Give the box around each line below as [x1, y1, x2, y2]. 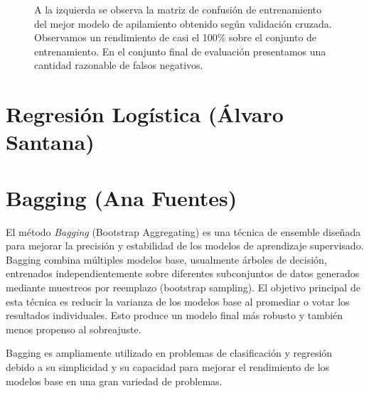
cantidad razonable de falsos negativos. [34, 58, 203, 72]
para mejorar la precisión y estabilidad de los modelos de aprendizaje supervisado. [6, 238, 364, 253]
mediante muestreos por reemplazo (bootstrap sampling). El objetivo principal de [6, 280, 360, 295]
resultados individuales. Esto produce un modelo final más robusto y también [6, 308, 343, 323]
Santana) [6, 127, 95, 156]
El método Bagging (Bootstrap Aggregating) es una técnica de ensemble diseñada [6, 224, 361, 239]
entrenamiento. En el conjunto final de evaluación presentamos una [34, 43, 326, 58]
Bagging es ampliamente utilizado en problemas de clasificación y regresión [6, 345, 333, 360]
